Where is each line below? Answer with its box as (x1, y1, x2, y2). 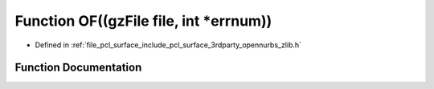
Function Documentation (14, 61, 142, 75)
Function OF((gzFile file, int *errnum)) (14, 12, 272, 30)
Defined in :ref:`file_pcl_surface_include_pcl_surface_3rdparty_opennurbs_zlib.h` (35, 40, 301, 50)
